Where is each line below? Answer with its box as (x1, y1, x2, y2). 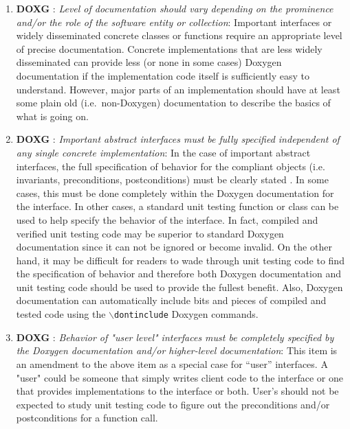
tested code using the (16, 307, 106, 321)
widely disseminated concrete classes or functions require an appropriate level (16, 28, 342, 43)
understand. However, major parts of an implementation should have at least (16, 82, 340, 96)
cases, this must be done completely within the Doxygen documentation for (16, 185, 334, 200)
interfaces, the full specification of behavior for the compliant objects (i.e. (16, 159, 325, 173)
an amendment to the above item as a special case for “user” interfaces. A (16, 356, 328, 371)
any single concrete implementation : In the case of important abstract (16, 145, 311, 159)
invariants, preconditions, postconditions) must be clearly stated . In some (16, 172, 329, 187)
